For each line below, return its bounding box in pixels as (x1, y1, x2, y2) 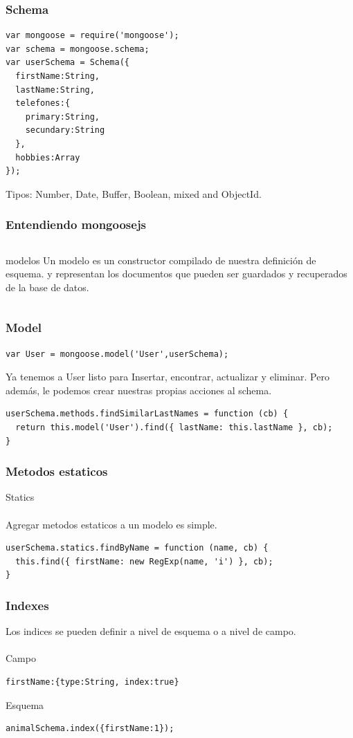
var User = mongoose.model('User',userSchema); (6, 349, 229, 359)
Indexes (6, 596, 49, 614)
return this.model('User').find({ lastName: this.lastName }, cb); (15, 422, 333, 432)
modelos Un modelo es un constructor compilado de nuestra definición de (6, 252, 316, 267)
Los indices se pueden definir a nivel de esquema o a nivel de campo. (6, 624, 296, 638)
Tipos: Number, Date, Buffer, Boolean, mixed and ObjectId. (6, 186, 262, 201)
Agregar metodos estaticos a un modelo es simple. (6, 517, 217, 531)
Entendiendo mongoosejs (6, 216, 147, 233)
